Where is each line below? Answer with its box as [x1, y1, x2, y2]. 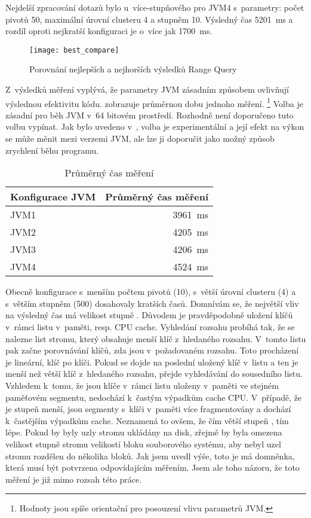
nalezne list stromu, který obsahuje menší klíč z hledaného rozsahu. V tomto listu [5, 332, 306, 345]
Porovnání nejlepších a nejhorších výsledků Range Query [29, 63, 237, 75]
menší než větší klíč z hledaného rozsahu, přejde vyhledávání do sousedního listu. [5, 367, 303, 380]
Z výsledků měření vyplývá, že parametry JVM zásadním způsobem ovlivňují [5, 83, 290, 96]
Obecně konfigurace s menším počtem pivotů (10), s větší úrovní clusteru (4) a [5, 285, 296, 298]
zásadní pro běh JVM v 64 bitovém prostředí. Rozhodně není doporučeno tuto [5, 108, 294, 121]
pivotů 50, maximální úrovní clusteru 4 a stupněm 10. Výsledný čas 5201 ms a [5, 13, 293, 25]
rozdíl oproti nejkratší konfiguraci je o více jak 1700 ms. [5, 25, 213, 37]
